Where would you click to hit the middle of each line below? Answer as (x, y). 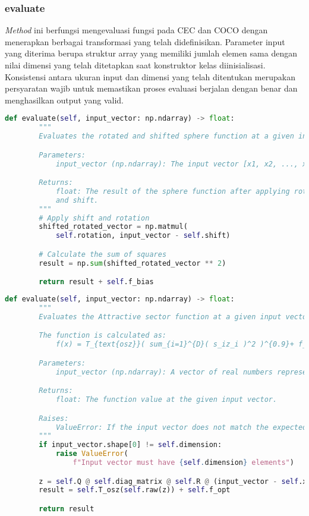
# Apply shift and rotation (94, 218)
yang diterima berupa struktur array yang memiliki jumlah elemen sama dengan (151, 53)
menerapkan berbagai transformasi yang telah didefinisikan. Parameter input (145, 41)
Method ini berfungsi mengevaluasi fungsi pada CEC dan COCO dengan (136, 30)
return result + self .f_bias (96, 282)
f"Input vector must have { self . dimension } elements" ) (183, 462)
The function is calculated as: (103, 336)
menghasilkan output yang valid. (64, 100)
